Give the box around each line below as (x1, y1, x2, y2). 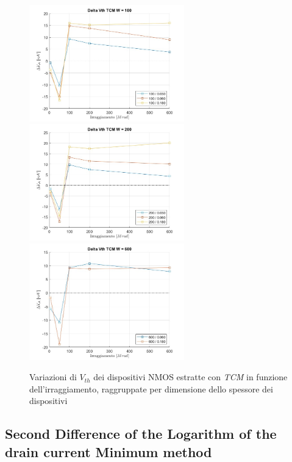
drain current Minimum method (5, 442, 212, 461)
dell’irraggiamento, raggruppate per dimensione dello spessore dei (29, 382, 273, 395)
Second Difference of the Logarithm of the (5, 424, 277, 443)
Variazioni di (29, 370, 77, 383)
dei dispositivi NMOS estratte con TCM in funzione (93, 370, 288, 383)
